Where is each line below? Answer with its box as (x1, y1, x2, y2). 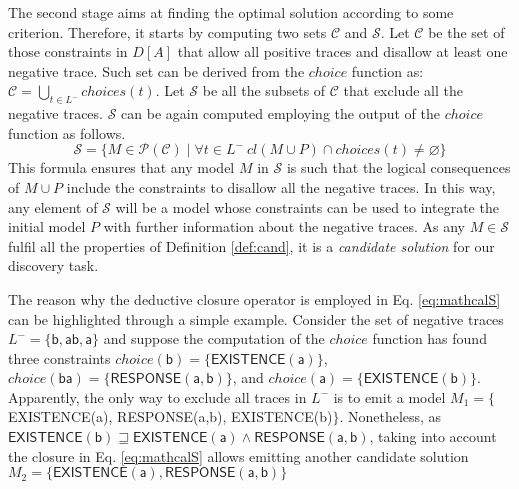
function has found (372, 328, 487, 349)
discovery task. (8, 255, 99, 276)
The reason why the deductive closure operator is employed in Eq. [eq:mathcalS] (8, 288, 501, 309)
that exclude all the (343, 80, 463, 101)
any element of (8, 196, 98, 217)
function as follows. (8, 122, 126, 143)
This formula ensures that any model (8, 157, 235, 178)
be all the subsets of (202, 80, 326, 101)
